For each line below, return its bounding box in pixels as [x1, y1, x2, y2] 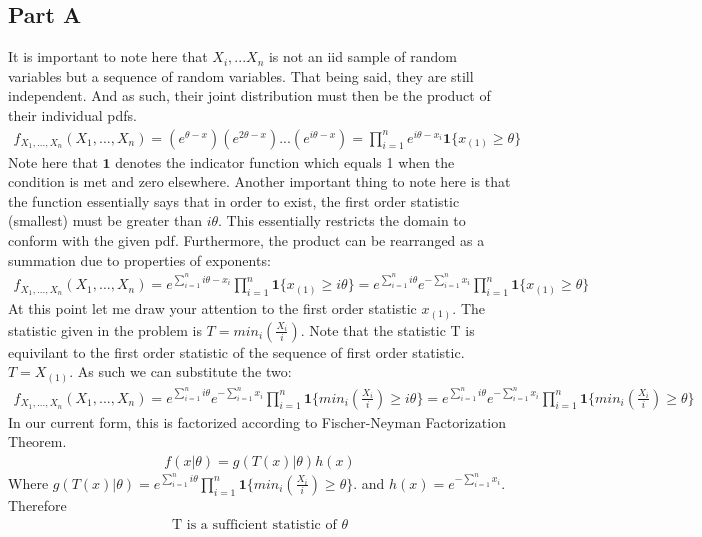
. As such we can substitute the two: [69, 361, 292, 382]
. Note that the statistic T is [300, 319, 475, 340]
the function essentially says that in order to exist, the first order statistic [8, 190, 460, 211]
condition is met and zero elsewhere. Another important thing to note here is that [8, 171, 511, 192]
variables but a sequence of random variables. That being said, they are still [8, 65, 474, 86]
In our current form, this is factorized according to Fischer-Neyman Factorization [8, 411, 506, 432]
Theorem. [8, 431, 67, 452]
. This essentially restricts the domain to [218, 210, 466, 231]
